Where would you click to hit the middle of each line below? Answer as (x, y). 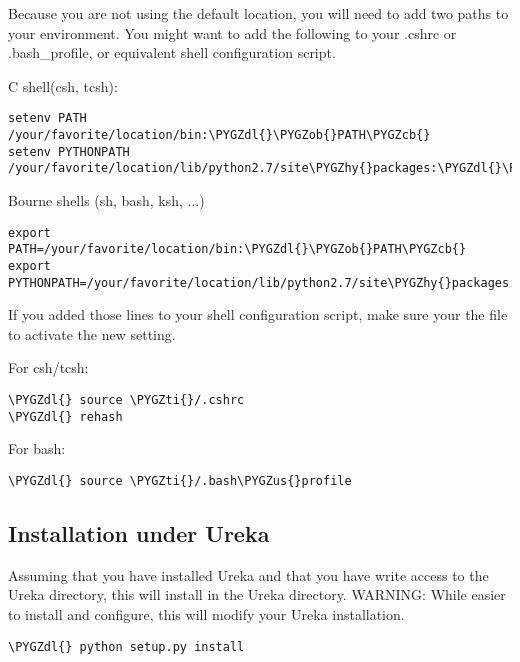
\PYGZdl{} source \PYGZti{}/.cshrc (126, 400)
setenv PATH (47, 118)
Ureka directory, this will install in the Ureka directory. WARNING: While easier (257, 594)
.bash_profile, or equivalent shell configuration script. (172, 52)
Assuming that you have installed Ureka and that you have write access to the (248, 574)
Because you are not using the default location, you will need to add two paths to (258, 13)
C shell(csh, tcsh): (63, 85)
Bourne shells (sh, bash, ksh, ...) (106, 200)
